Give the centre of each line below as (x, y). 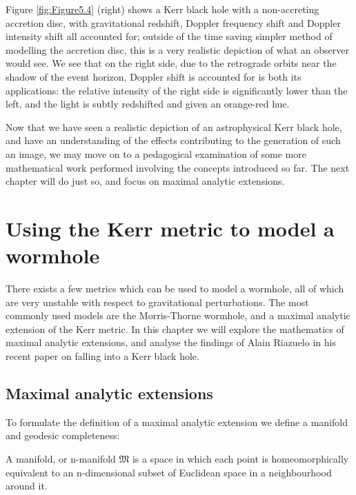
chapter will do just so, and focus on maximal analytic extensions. (145, 181)
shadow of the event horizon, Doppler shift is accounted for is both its (154, 76)
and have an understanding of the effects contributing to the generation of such (173, 140)
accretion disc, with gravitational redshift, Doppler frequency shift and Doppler (173, 22)
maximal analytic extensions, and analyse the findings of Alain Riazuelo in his (171, 342)
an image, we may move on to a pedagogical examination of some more (156, 153)
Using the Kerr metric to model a (170, 228)
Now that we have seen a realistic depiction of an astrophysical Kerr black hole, (174, 127)
